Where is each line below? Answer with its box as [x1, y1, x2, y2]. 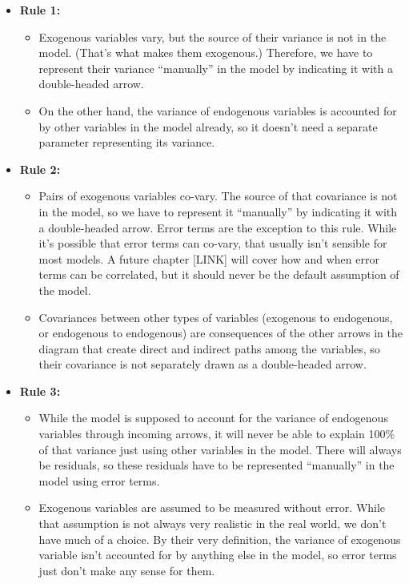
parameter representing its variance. [38, 134, 215, 151]
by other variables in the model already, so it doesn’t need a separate [38, 118, 378, 135]
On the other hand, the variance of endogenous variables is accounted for [38, 102, 397, 119]
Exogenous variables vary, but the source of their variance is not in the [38, 28, 387, 45]
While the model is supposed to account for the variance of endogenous [38, 409, 388, 426]
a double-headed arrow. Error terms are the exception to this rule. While [38, 219, 397, 236]
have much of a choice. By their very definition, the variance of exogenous [38, 530, 401, 547]
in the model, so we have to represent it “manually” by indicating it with [38, 203, 398, 220]
